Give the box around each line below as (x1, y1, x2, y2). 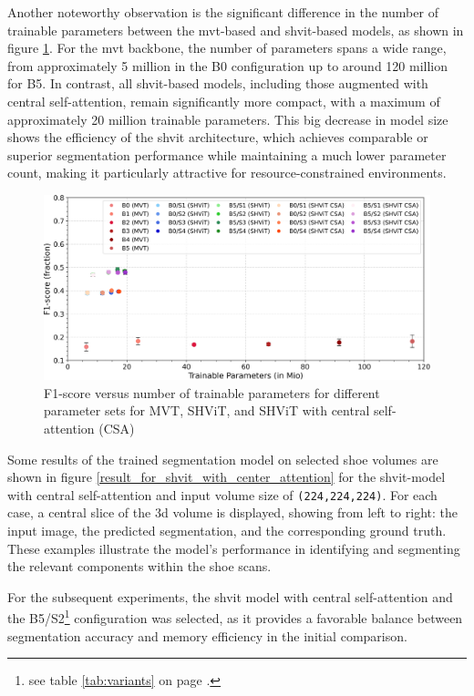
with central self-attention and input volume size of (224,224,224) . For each (7, 485, 438, 504)
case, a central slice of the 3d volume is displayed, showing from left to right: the (7, 503, 458, 522)
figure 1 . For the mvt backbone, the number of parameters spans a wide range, (7, 38, 447, 57)
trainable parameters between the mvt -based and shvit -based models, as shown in (7, 20, 464, 39)
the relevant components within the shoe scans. (7, 557, 272, 576)
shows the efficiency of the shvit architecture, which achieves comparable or (7, 128, 428, 147)
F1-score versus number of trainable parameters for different (44, 383, 380, 402)
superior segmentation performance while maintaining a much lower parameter (7, 145, 447, 164)
